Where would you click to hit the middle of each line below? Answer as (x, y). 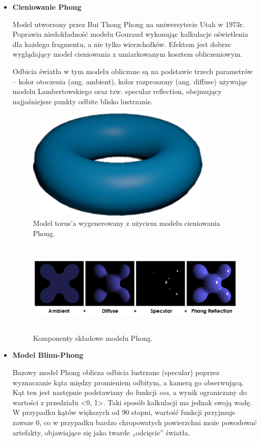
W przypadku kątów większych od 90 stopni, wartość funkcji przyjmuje (124, 412)
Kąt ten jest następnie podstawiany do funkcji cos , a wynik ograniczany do (129, 392)
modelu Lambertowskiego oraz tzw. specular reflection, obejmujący (117, 91)
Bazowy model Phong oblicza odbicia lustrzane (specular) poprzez (116, 372)
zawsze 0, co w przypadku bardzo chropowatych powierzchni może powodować (135, 422)
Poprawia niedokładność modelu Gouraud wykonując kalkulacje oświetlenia (130, 34)
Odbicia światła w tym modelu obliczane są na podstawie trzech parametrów (133, 71)
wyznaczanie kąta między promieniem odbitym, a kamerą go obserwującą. (128, 382)
